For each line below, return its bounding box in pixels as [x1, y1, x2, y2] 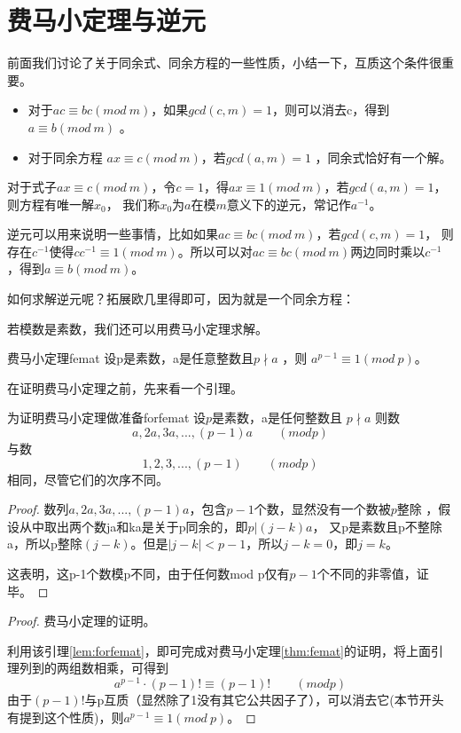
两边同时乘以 [350, 241, 426, 260]
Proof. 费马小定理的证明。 [7, 611, 156, 630]
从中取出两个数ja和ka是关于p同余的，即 [19, 516, 248, 535]
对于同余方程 [27, 147, 103, 166]
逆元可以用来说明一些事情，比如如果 [7, 225, 218, 243]
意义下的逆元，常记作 [226, 194, 351, 213]
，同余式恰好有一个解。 [315, 147, 452, 166]
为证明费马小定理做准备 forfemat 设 [7, 408, 207, 427]
